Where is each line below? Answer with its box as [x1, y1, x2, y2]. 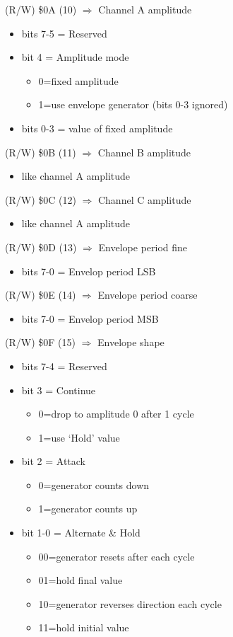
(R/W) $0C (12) [5, 192, 76, 207]
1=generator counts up [38, 501, 138, 516]
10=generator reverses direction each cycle [38, 596, 222, 611]
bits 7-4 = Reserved [21, 358, 107, 373]
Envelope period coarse [97, 287, 198, 302]
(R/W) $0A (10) [5, 2, 77, 16]
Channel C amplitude [97, 192, 191, 207]
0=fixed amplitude [38, 73, 119, 88]
